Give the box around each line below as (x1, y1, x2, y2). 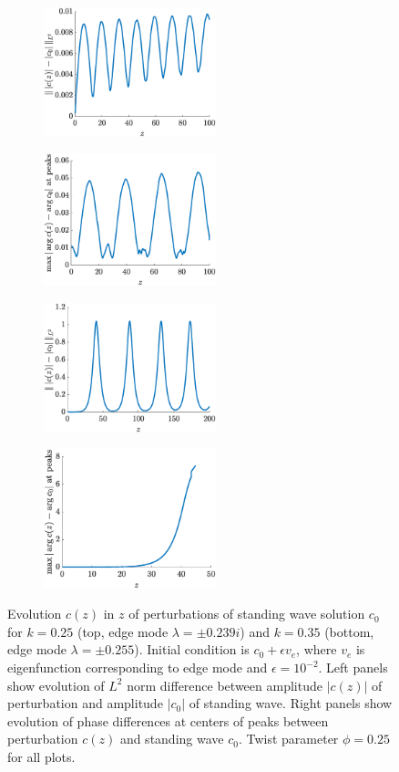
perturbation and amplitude (7, 694, 163, 713)
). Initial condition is (134, 640, 250, 659)
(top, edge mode (77, 621, 169, 641)
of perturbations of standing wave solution (128, 604, 365, 623)
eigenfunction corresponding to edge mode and (7, 658, 268, 677)
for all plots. (7, 747, 76, 767)
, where (296, 640, 337, 659)
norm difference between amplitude (127, 675, 322, 694)
